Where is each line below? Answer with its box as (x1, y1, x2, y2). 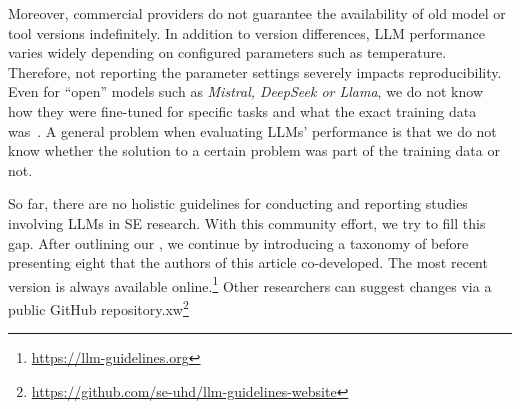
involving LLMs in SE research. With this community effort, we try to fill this (8, 212, 486, 233)
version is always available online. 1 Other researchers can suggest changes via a (8, 272, 492, 296)
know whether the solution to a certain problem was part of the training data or (8, 140, 500, 161)
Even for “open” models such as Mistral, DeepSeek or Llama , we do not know (8, 81, 483, 102)
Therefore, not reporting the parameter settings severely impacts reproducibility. (8, 61, 502, 82)
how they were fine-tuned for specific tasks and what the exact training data (8, 100, 477, 121)
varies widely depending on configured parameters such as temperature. (8, 42, 447, 63)
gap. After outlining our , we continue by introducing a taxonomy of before (8, 232, 469, 253)
